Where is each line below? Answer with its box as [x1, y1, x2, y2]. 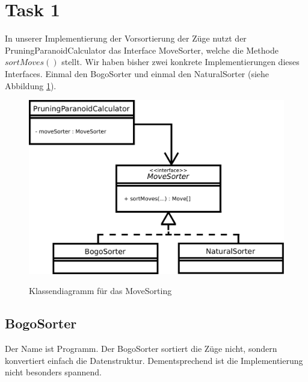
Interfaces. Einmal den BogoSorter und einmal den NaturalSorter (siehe [5, 67, 269, 80]
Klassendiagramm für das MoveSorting [29, 284, 172, 297]
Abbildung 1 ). [5, 79, 57, 92]
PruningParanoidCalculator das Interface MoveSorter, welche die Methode [5, 43, 279, 56]
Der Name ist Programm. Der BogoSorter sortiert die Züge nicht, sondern [5, 342, 277, 355]
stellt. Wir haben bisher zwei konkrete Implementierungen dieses [61, 55, 300, 68]
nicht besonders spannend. [5, 366, 102, 378]
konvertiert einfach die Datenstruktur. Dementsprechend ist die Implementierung [5, 354, 303, 366]
